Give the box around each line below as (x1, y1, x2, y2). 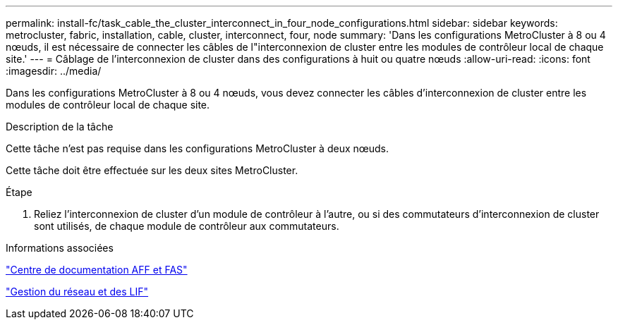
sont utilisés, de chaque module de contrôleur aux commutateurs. (34, 220, 339, 232)
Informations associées (6, 242, 114, 254)
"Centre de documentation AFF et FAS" (6, 264, 188, 276)
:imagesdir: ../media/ (6, 65, 102, 77)
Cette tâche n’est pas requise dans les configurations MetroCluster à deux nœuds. (6, 142, 389, 154)
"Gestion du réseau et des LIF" (6, 286, 149, 298)
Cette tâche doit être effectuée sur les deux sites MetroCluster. (6, 164, 298, 176)
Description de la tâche (6, 121, 114, 133)
